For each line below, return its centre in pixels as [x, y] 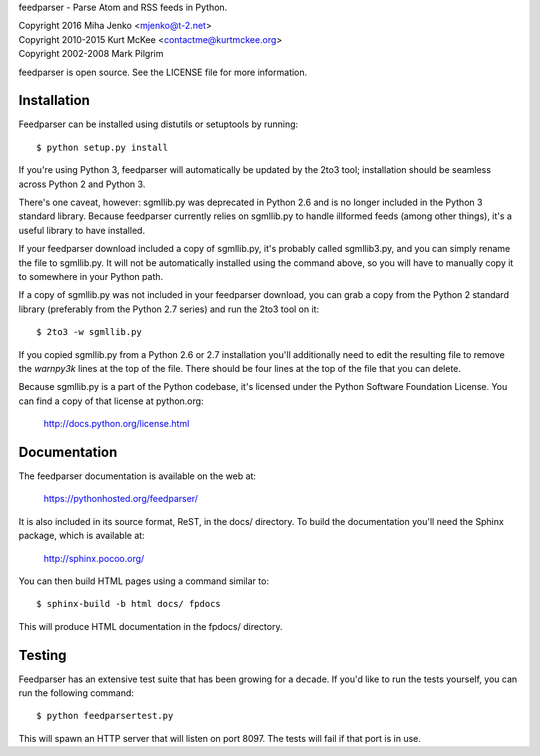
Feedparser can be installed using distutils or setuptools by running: [158, 124]
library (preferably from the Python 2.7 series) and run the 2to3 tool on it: [169, 309]
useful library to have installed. [81, 230]
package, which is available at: [81, 536]
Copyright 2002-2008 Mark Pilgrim [91, 54]
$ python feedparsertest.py [105, 716]
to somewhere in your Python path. [91, 276]
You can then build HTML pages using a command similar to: [144, 581]
